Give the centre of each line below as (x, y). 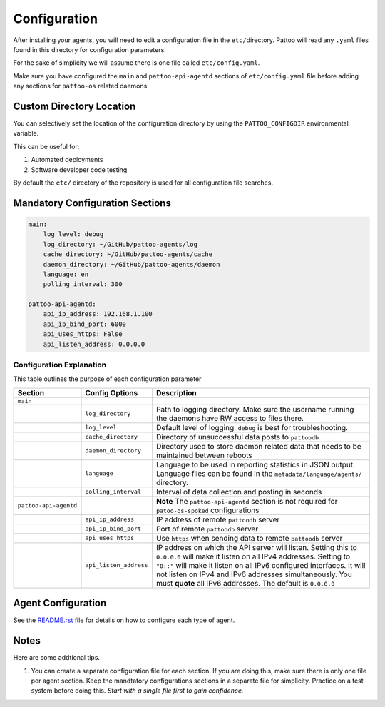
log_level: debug (73, 234)
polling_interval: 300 (83, 284)
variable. (26, 133)
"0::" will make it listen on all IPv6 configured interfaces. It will (261, 565)
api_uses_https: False (83, 334)
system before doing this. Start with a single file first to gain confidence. (137, 691)
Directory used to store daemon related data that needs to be (258, 446)
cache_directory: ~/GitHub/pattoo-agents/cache (128, 254)
